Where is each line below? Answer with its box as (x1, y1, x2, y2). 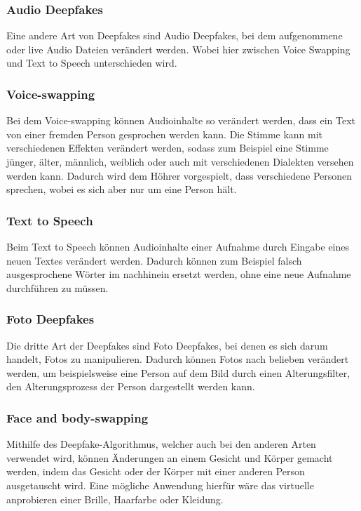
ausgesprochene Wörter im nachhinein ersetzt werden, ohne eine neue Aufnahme (6, 267, 351, 281)
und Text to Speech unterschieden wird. (6, 55, 177, 70)
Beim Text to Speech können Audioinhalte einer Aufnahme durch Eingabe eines (6, 239, 350, 253)
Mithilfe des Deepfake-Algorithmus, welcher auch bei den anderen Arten (6, 437, 316, 451)
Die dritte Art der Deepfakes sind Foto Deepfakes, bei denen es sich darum (6, 338, 328, 352)
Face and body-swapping (6, 409, 149, 426)
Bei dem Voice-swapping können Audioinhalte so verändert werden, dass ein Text (6, 113, 355, 128)
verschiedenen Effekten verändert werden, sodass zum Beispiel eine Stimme (6, 140, 329, 155)
